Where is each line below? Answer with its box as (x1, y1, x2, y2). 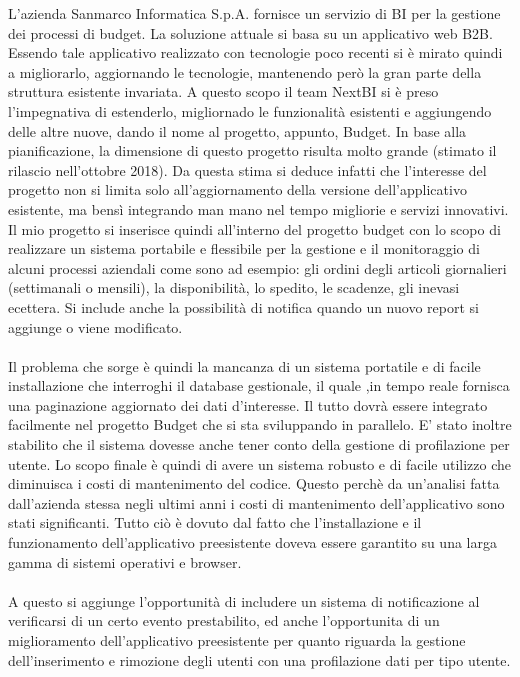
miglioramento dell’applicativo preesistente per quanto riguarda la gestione (8, 630, 466, 650)
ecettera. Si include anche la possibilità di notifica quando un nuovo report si (8, 296, 479, 317)
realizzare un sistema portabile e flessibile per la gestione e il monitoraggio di (8, 238, 480, 259)
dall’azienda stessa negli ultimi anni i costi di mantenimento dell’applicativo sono (8, 492, 505, 513)
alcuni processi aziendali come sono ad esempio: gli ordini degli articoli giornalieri (8, 257, 507, 278)
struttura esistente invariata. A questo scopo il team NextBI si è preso (8, 81, 439, 102)
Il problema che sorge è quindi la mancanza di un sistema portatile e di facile (8, 355, 481, 376)
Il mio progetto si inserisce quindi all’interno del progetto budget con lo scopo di (8, 218, 501, 239)
